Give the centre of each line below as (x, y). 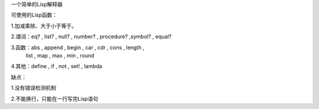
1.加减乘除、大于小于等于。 (44, 26)
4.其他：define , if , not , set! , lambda (57, 66)
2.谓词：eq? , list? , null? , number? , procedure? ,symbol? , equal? (91, 37)
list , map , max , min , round (60, 55)
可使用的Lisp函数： (34, 15)
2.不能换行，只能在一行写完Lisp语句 (55, 98)
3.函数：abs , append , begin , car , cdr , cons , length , (78, 47)
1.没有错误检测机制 (33, 88)
